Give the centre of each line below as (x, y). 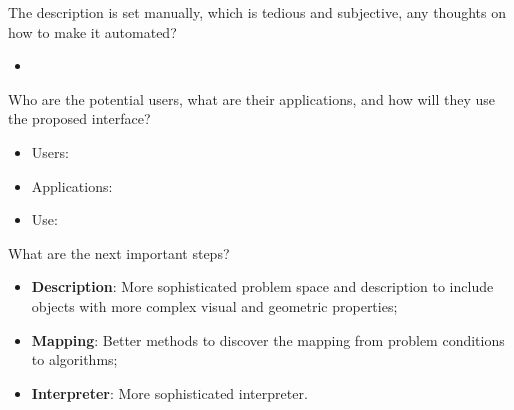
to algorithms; (74, 359)
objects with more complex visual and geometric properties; (214, 305)
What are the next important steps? (119, 252)
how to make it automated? (92, 31)
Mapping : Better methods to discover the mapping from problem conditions (268, 339)
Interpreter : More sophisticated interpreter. (169, 392)
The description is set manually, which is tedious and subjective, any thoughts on (257, 12)
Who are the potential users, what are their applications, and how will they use (251, 98)
